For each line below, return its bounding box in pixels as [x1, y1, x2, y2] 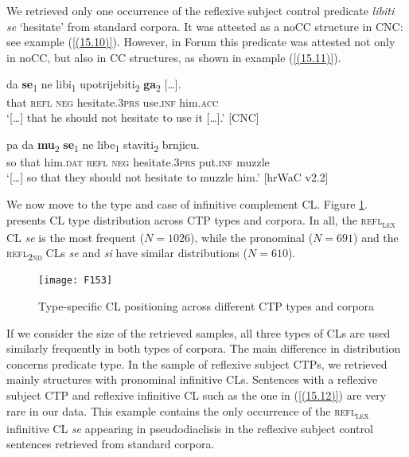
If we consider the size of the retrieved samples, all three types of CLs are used [6, 324, 391, 341]
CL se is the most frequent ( [6, 228, 145, 245]
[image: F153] [38, 275, 113, 287]
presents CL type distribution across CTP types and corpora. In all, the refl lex [6, 211, 395, 230]
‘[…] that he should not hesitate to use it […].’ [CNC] [6, 109, 259, 126]
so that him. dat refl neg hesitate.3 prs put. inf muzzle [6, 153, 270, 170]
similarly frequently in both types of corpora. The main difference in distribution [6, 340, 401, 357]
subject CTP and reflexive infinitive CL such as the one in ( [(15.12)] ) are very [6, 387, 387, 404]
